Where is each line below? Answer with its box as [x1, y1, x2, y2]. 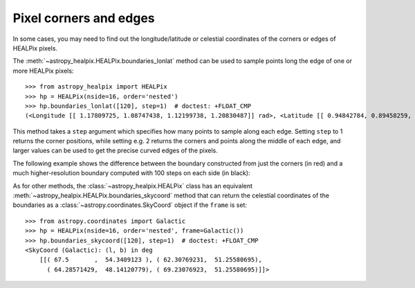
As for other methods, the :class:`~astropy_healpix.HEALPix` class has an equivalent [12, 181, 252, 190]
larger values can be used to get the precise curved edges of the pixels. [12, 146, 218, 155]
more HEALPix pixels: [12, 66, 74, 75]
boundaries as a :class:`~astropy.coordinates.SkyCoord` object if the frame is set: [12, 201, 248, 209]
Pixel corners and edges [12, 10, 155, 26]
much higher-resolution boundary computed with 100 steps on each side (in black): [12, 169, 250, 177]
